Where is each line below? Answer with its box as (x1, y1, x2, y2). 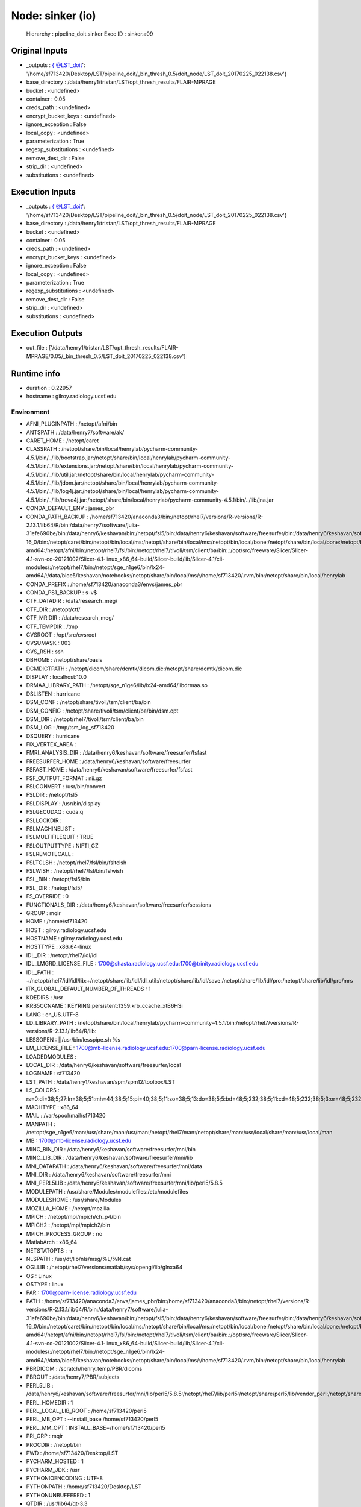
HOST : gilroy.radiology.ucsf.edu (26, 926, 107, 934)
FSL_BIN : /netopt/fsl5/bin (26, 876, 90, 883)
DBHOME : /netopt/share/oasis (26, 656, 103, 664)
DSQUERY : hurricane (26, 732, 80, 740)
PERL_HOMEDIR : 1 (26, 1398, 73, 1406)
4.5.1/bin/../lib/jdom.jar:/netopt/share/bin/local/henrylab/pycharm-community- (26, 479, 219, 486)
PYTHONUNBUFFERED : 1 (26, 1491, 91, 1499)
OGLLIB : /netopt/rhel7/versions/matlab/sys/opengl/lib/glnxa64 (26, 1263, 183, 1271)
